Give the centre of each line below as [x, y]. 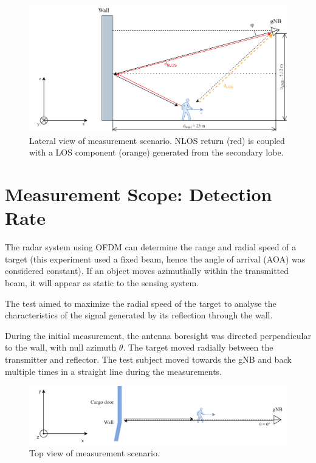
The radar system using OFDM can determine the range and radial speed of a [151, 247]
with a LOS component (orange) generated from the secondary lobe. [156, 152]
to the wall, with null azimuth [61, 347]
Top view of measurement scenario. [94, 453]
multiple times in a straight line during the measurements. [114, 371]
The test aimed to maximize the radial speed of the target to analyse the [141, 303]
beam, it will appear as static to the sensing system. [102, 282]
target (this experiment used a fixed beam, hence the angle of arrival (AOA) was [155, 259]
